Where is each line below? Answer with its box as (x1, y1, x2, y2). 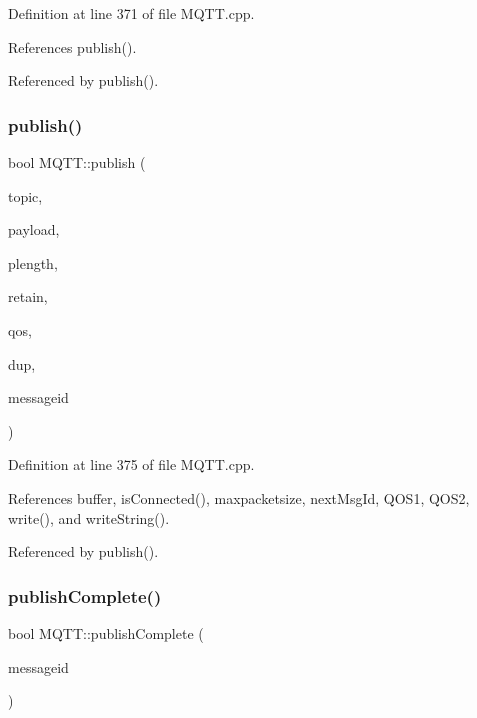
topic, (8, 185, 43, 206)
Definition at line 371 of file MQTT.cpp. (8, 3, 255, 23)
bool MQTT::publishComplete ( (8, 622, 204, 643)
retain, (8, 286, 48, 307)
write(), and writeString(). (8, 507, 170, 528)
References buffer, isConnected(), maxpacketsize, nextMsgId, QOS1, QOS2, (8, 487, 470, 508)
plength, (8, 252, 58, 273)
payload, (8, 219, 60, 240)
